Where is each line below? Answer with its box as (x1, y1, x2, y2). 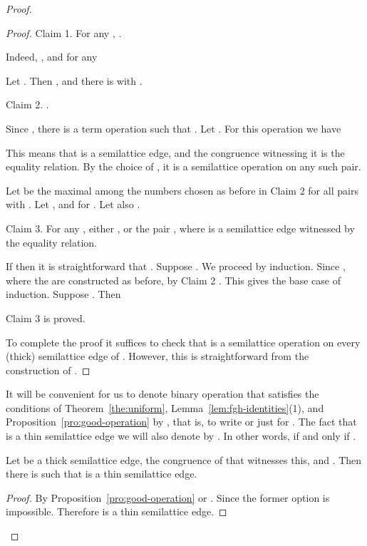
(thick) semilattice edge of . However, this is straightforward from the (6, 349, 309, 364)
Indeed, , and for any (6, 49, 98, 64)
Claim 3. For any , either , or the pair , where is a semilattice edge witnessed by (6, 220, 355, 235)
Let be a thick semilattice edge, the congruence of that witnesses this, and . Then (6, 452, 362, 467)
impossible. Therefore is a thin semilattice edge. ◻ (6, 504, 227, 519)
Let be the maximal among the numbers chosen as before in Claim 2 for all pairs (6, 182, 358, 197)
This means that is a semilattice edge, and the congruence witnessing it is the (6, 145, 345, 160)
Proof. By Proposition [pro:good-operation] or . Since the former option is (6, 490, 330, 505)
